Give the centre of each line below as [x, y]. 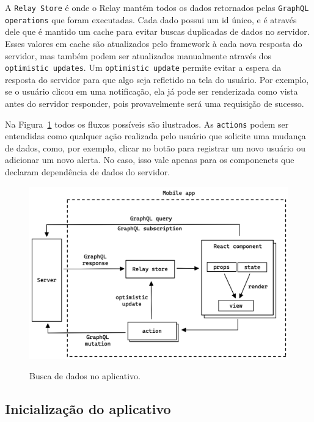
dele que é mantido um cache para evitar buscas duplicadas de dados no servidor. [157, 31]
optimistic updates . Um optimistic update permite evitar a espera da [143, 67]
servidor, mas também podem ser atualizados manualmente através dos [138, 55]
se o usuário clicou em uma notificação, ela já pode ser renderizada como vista [152, 91]
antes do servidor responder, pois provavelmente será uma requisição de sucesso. [155, 103]
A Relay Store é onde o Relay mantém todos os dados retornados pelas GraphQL [157, 7]
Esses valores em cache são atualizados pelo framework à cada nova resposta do [154, 43]
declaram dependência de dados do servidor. [88, 171]
